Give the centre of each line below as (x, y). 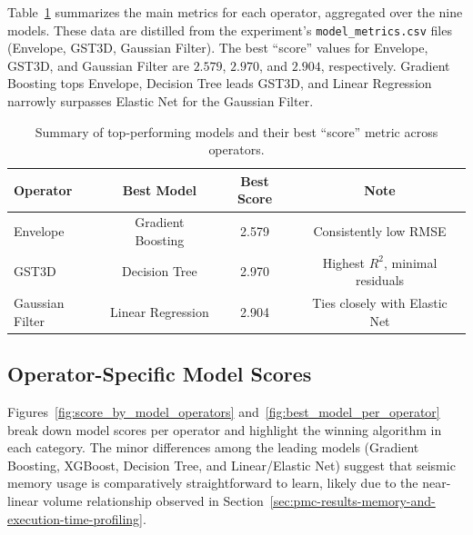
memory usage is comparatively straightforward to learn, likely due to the (213, 483)
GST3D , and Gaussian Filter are (98, 65)
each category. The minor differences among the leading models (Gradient (213, 447)
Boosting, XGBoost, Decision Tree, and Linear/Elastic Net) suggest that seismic (231, 465)
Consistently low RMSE (380, 231)
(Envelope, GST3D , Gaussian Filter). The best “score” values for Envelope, (218, 48)
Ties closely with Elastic (380, 303)
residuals (380, 280)
